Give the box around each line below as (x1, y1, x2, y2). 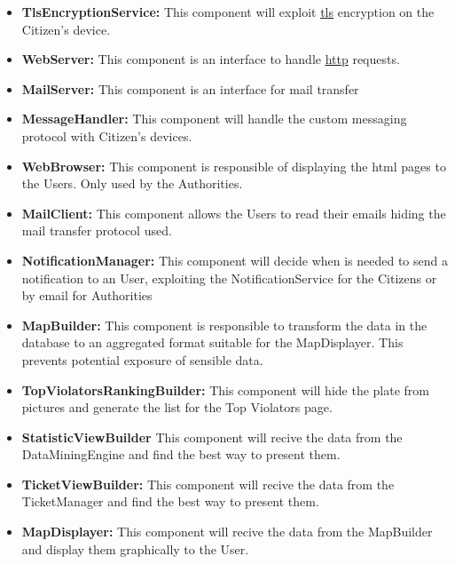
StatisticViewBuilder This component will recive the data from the (21, 427, 403, 446)
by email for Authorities (21, 286, 153, 305)
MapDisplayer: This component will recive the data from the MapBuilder (21, 522, 433, 541)
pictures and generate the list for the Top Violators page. (21, 398, 333, 417)
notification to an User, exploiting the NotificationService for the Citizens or (21, 268, 437, 287)
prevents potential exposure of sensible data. (21, 350, 263, 369)
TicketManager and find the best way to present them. (21, 492, 319, 511)
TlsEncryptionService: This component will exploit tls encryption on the (21, 3, 435, 20)
